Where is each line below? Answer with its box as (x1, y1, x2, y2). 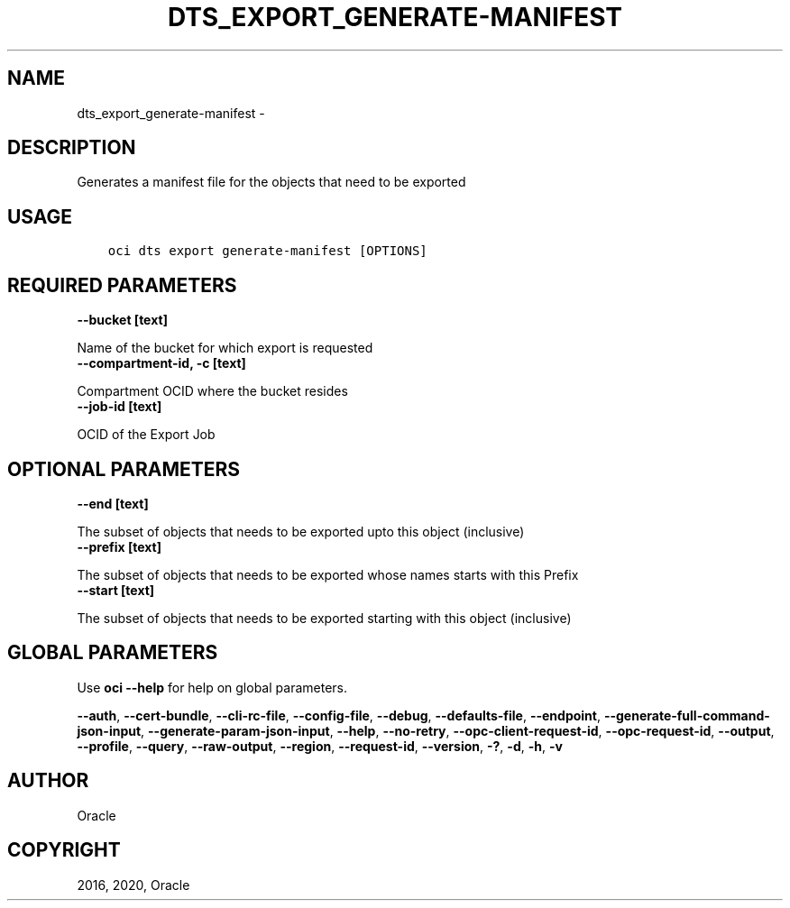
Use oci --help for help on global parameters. (77, 679, 347, 695)
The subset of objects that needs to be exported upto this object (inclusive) (77, 523, 525, 539)
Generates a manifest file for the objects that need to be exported (77, 174, 466, 190)
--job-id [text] (77, 399, 162, 415)
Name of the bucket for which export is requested (77, 340, 373, 356)
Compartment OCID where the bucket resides (77, 383, 348, 399)
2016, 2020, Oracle (77, 876, 190, 893)
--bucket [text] (77, 312, 168, 328)
